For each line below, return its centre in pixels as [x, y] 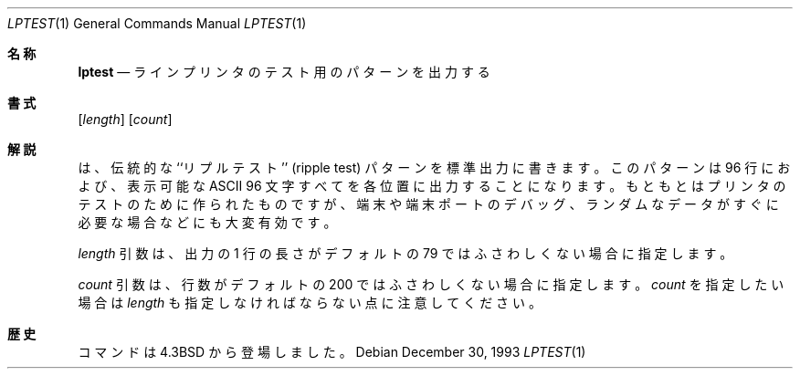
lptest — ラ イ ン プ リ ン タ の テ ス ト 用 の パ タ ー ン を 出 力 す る [284, 72]
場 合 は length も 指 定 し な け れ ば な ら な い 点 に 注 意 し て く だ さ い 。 [310, 303]
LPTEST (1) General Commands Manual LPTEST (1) [157, 23]
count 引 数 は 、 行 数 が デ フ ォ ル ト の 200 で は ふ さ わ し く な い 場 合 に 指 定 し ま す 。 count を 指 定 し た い [431, 284]
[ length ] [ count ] [125, 119]
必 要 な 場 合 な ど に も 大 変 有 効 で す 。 [207, 222]
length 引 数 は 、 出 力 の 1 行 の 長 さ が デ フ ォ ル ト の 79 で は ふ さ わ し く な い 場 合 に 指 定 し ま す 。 [405, 253]
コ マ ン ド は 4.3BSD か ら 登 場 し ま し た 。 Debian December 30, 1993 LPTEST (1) [332, 352]
